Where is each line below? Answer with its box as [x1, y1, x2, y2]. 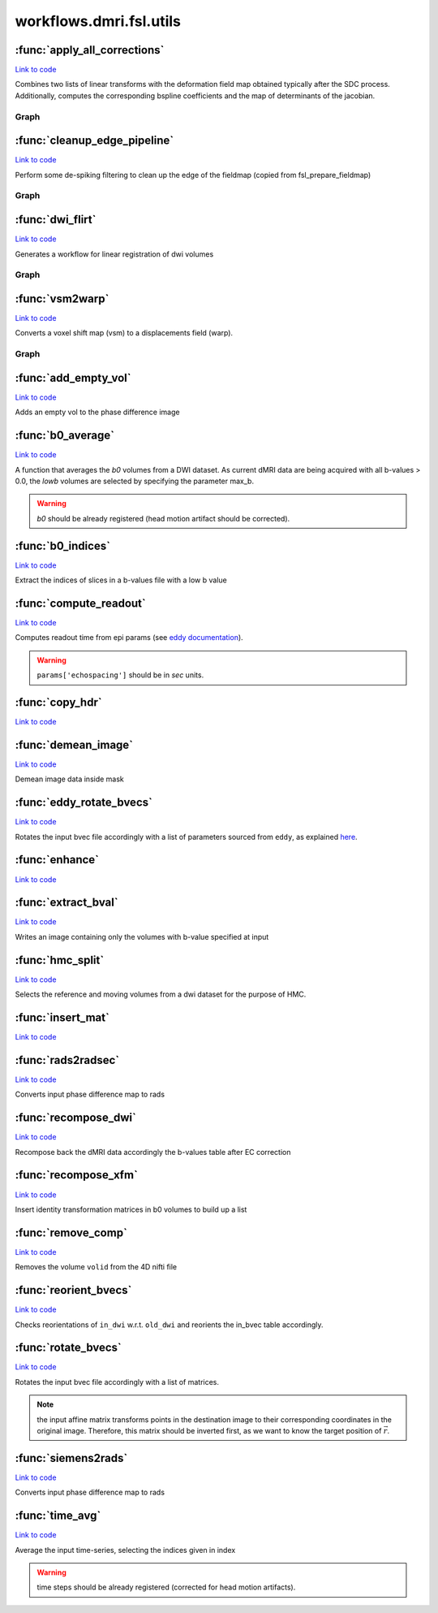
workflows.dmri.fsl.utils [15, 12, 182, 30]
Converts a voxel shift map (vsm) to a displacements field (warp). [15, 328, 234, 338]
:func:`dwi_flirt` [15, 213, 97, 227]
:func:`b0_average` [15, 429, 115, 443]
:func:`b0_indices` [15, 538, 111, 552]
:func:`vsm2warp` [15, 292, 109, 305]
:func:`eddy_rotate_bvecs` [15, 796, 153, 810]
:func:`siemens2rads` [15, 1451, 128, 1465]
